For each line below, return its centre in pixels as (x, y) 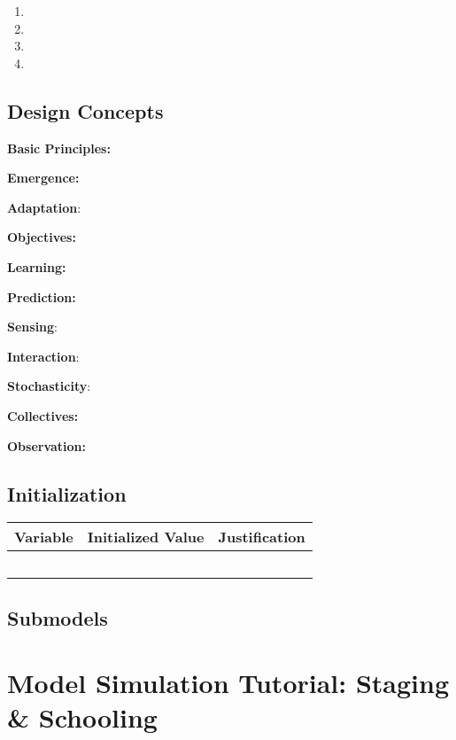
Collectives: (43, 415)
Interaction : (43, 356)
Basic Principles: (59, 148)
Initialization (67, 493)
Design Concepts (85, 110)
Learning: (37, 266)
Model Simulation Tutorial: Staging (228, 683)
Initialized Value (146, 537)
